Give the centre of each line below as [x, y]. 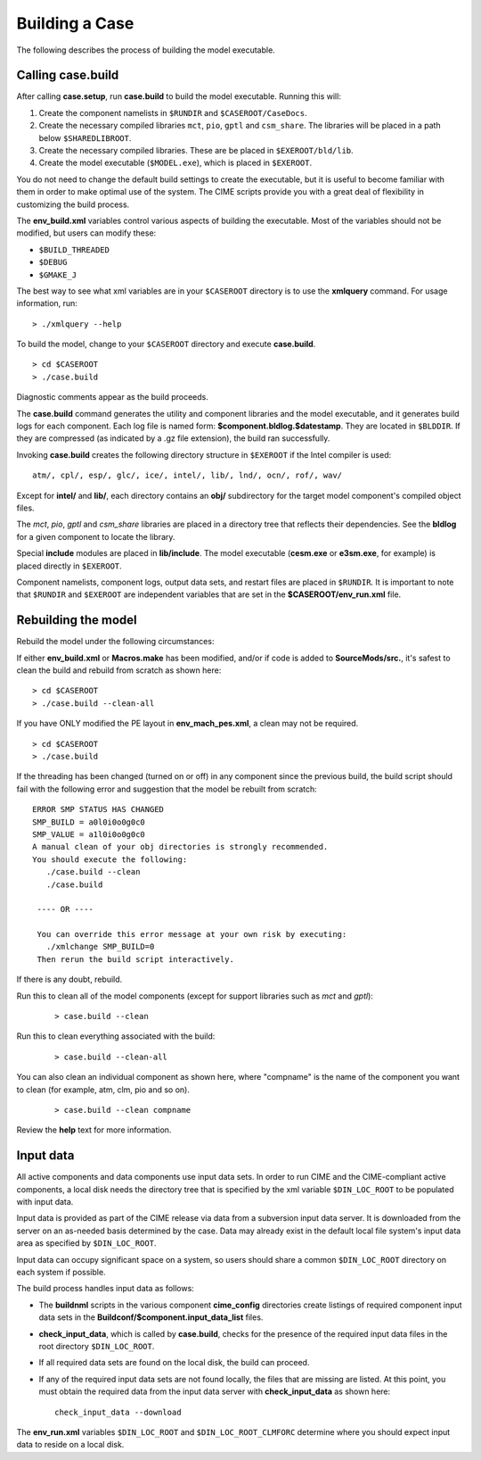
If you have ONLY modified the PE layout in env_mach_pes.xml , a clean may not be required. [188, 724]
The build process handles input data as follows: [106, 1289]
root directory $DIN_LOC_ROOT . [97, 1346]
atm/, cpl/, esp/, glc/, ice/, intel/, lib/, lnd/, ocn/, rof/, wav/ [188, 476]
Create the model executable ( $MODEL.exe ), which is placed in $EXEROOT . [175, 163]
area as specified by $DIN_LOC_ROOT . [86, 1243]
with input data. [45, 1202]
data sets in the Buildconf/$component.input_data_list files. [151, 1317]
